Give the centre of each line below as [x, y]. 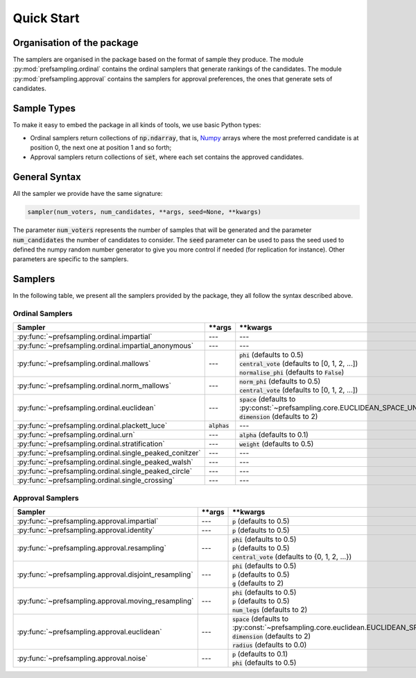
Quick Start [46, 18]
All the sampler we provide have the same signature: [88, 194]
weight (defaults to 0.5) [277, 444]
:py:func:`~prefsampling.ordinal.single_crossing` [96, 481]
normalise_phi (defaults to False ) [292, 372]
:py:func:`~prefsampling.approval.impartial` [88, 521]
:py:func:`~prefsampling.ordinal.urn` [76, 435]
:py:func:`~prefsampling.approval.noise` [83, 659]
